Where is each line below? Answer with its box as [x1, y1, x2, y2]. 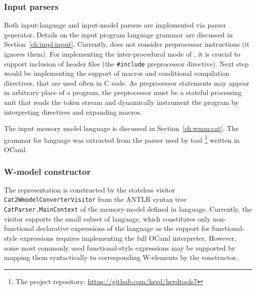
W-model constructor [4, 165, 91, 177]
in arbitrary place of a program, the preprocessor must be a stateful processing [4, 87, 242, 97]
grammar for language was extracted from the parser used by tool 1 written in [4, 133, 240, 145]
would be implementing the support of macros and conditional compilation [4, 68, 229, 78]
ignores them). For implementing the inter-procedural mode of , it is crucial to [4, 49, 241, 59]
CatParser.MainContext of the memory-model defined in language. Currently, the [4, 204, 252, 214]
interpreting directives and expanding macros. [4, 106, 142, 117]
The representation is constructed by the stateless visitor [4, 184, 175, 194]
